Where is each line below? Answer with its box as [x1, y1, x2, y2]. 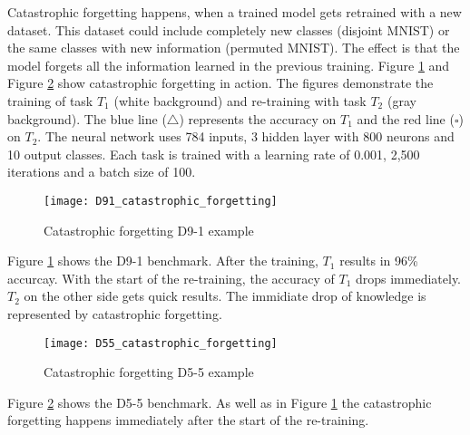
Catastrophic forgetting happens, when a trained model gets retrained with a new [7, 3, 462, 21]
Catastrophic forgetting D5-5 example [44, 362, 254, 382]
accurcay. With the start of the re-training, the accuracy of [7, 268, 335, 287]
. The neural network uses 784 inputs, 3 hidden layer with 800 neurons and [37, 127, 455, 146]
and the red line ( [357, 109, 455, 128]
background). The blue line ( [7, 109, 167, 128]
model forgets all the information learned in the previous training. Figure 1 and [7, 55, 450, 74]
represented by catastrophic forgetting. [7, 304, 222, 323]
